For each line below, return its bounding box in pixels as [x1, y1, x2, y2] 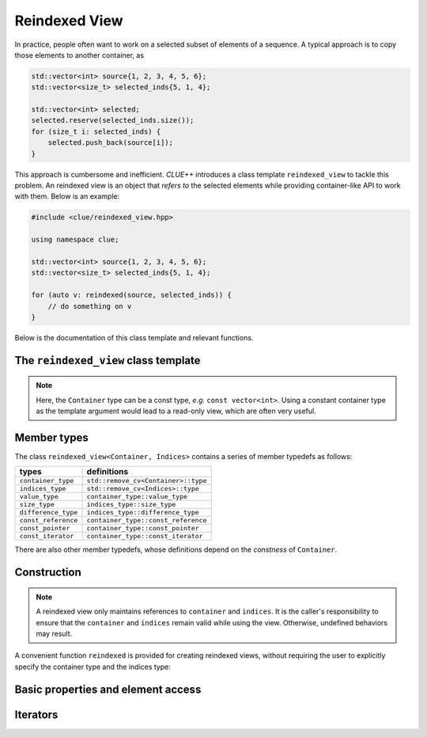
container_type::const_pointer [86, 524, 199, 533]
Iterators [14, 708, 59, 721]
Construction [14, 566, 82, 579]
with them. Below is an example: [14, 192, 120, 201]
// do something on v [47, 302, 132, 310]
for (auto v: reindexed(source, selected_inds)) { [31, 291, 232, 300]
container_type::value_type [86, 492, 188, 501]
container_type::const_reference [86, 516, 207, 525]
